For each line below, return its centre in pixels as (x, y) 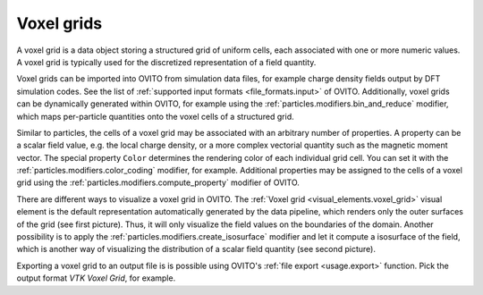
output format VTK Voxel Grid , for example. (96, 278)
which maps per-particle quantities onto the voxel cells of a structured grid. (155, 116)
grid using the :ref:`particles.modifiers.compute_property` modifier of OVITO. (158, 182)
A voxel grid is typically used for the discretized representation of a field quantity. (166, 62)
